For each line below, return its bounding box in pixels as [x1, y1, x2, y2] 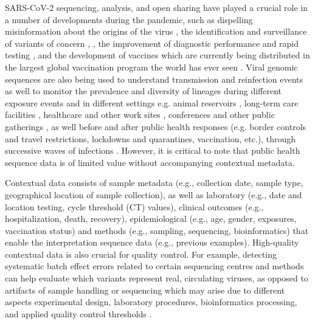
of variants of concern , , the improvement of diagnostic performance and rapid [5, 36, 299, 49]
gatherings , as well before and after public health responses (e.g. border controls [5, 120, 306, 133]
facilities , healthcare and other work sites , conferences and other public [5, 108, 275, 121]
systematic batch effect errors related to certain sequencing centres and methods [5, 260, 304, 272]
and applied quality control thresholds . [5, 307, 152, 320]
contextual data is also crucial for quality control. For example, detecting [5, 247, 277, 260]
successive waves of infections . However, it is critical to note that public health [5, 144, 300, 157]
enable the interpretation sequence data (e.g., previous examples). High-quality [5, 236, 299, 249]
